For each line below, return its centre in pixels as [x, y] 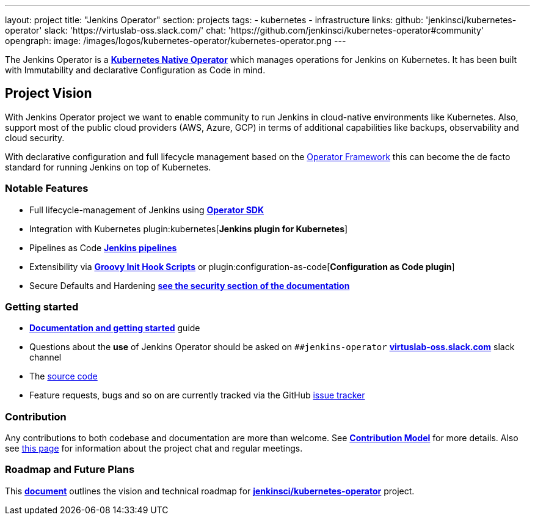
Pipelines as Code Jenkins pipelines [103, 247]
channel [45, 357]
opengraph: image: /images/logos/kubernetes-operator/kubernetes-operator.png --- [176, 41]
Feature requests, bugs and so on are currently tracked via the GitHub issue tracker [197, 395]
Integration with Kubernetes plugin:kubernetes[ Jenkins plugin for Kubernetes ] [189, 229]
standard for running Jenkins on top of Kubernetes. [108, 167]
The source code [64, 376]
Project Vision [49, 93]
